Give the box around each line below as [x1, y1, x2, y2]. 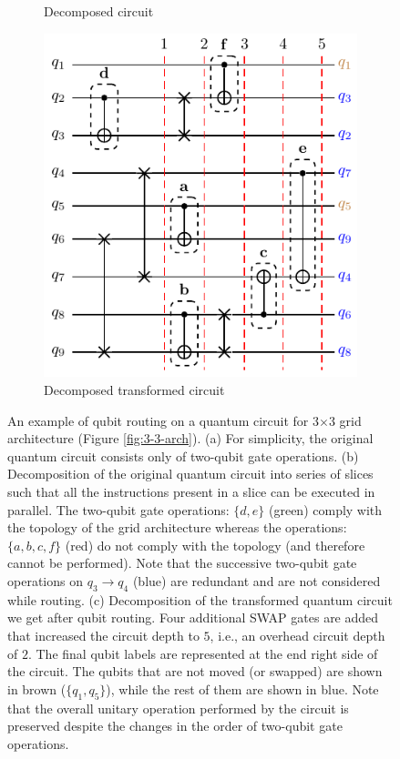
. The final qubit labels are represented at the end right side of [27, 643, 378, 663]
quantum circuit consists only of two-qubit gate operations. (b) [7, 446, 359, 465]
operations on [7, 571, 83, 590]
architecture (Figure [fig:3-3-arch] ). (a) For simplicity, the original [7, 429, 374, 448]
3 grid [328, 410, 362, 430]
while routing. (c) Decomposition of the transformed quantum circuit [7, 590, 393, 609]
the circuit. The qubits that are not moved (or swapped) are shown [7, 662, 383, 681]
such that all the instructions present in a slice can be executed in [7, 481, 375, 501]
